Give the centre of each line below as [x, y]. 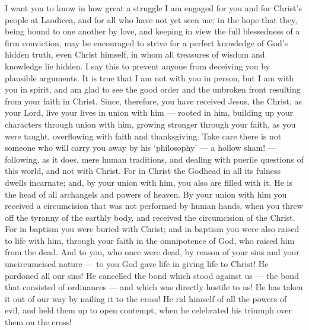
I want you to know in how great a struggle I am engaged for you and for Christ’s [153, 8]
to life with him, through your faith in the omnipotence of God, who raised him [150, 240]
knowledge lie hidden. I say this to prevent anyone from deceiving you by [138, 66]
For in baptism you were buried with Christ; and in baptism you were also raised [152, 229]
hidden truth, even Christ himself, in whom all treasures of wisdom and [135, 54]
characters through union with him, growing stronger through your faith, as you [150, 124]
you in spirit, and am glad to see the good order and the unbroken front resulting [153, 89]
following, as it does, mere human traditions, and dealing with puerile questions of [154, 159]
